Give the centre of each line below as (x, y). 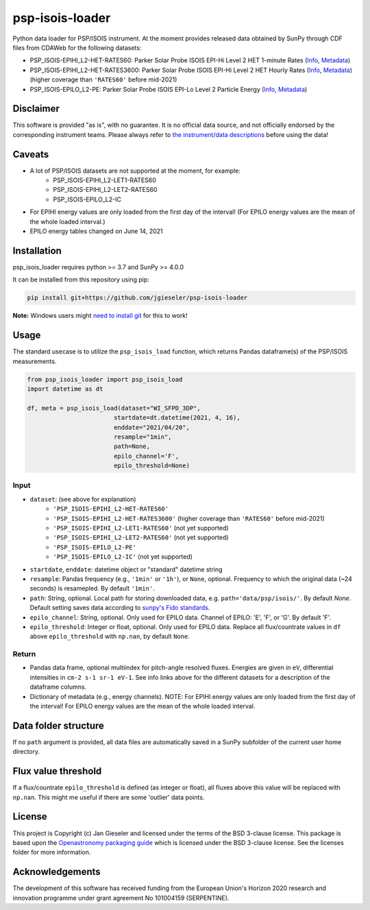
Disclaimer (36, 109)
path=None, (132, 446)
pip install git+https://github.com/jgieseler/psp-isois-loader (137, 298)
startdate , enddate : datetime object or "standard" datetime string (126, 569)
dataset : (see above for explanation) (83, 499)
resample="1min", (143, 436)
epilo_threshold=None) (151, 466)
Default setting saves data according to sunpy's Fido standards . (120, 608)
